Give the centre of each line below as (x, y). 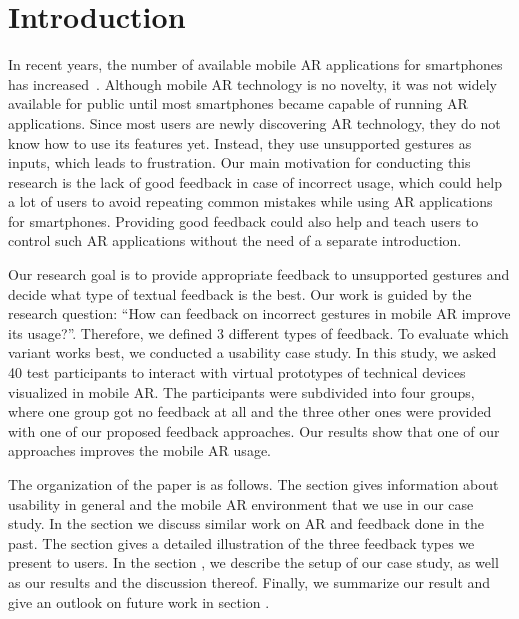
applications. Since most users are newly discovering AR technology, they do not (254, 122)
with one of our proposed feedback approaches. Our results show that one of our (254, 430)
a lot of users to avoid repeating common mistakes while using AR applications (250, 201)
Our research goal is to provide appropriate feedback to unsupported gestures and (259, 274)
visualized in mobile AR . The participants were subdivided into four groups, (241, 391)
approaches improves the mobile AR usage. (139, 450)
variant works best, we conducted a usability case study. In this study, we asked (252, 352)
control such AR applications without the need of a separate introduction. (235, 240)
